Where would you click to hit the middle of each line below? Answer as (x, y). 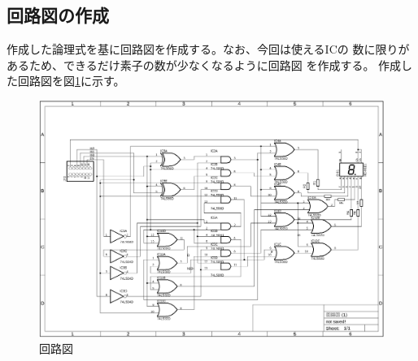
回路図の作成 (58, 15)
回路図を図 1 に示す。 (71, 81)
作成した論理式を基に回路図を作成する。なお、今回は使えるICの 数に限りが (208, 49)
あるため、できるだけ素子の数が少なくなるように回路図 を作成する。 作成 (204, 64)
